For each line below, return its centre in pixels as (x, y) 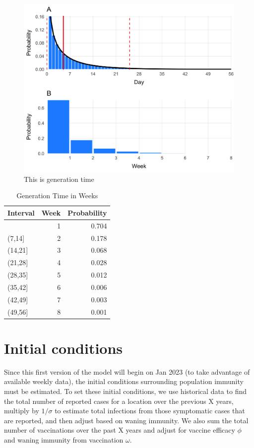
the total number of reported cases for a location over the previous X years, (119, 401)
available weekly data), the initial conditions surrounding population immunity (124, 381)
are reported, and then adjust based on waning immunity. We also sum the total (126, 420)
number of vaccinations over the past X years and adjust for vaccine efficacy (120, 430)
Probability (87, 212)
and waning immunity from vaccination (64, 440)
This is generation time (59, 179)
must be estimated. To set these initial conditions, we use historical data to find (125, 391)
